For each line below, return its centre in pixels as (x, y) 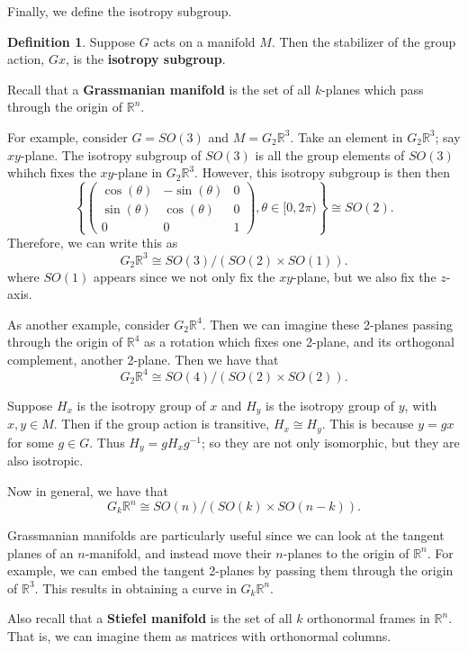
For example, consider (67, 136)
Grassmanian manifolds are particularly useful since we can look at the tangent (226, 535)
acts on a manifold (204, 41)
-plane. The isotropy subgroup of (111, 154)
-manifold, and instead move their (178, 552)
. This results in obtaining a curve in (135, 588)
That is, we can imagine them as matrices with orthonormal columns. (199, 635)
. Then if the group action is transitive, (162, 424)
